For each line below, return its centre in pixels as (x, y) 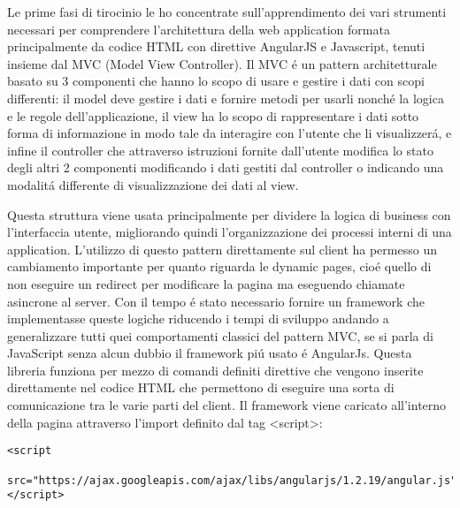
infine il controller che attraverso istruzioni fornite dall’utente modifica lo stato (220, 150)
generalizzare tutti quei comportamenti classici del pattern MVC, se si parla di (220, 335)
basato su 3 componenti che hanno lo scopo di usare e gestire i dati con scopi (216, 81)
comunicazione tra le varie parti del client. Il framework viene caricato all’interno (227, 405)
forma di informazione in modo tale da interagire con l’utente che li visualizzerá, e (230, 133)
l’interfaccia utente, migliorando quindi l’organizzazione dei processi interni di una (230, 232)
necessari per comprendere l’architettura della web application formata (199, 29)
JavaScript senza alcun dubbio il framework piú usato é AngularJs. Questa (210, 353)
